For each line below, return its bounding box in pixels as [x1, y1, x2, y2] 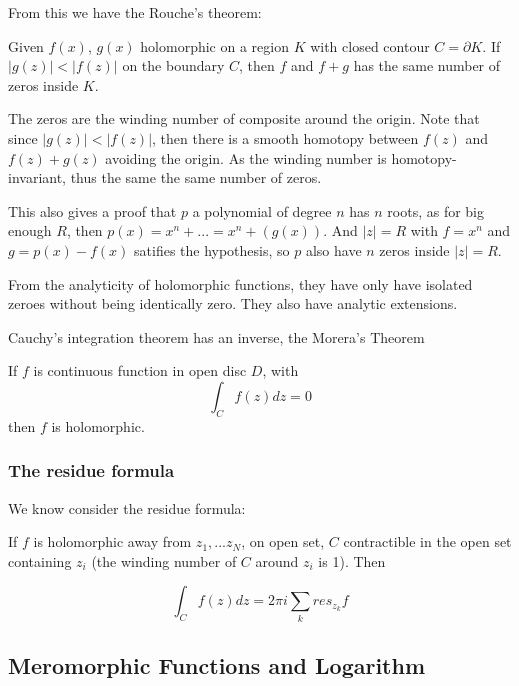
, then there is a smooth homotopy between [152, 127, 419, 148]
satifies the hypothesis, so [134, 239, 290, 260]
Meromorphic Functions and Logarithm [8, 650, 426, 681]
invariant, [8, 167, 67, 188]
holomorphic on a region [140, 35, 289, 56]
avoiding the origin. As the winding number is [105, 147, 387, 168]
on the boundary [122, 55, 225, 76]
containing [8, 550, 72, 571]
